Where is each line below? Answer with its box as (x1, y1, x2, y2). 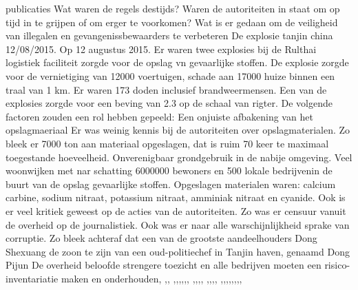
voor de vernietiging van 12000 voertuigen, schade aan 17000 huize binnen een (6, 68, 335, 83)
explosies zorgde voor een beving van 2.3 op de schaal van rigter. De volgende (6, 96, 333, 110)
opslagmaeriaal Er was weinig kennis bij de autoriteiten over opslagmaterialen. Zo (6, 123, 350, 137)
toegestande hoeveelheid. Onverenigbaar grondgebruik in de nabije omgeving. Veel (6, 149, 352, 164)
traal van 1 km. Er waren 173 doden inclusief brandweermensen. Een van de (6, 82, 327, 96)
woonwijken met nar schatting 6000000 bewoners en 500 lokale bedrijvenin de (6, 163, 333, 178)
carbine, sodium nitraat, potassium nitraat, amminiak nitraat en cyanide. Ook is (6, 190, 346, 205)
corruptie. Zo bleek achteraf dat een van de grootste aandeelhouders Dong (6, 231, 317, 245)
